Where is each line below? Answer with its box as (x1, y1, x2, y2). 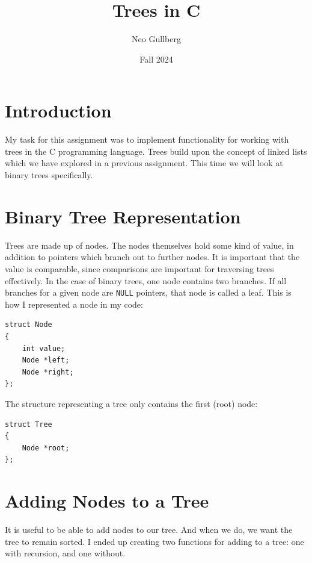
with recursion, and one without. (5, 547, 126, 559)
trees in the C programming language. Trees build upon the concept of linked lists (5, 145, 307, 157)
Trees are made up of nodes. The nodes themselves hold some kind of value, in (5, 238, 294, 251)
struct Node (5, 320, 52, 329)
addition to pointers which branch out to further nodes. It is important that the (5, 250, 300, 263)
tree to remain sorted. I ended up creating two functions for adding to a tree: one (5, 535, 304, 547)
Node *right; (22, 367, 74, 376)
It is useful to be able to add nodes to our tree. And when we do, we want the (5, 523, 293, 536)
